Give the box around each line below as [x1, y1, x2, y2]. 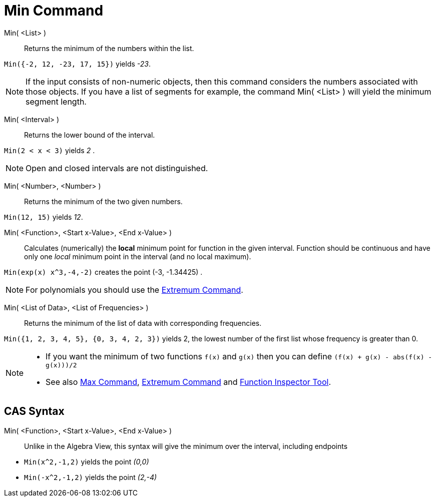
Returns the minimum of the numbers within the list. [24, 44, 194, 53]
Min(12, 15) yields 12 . [4, 212, 83, 221]
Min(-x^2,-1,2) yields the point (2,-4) [24, 472, 157, 481]
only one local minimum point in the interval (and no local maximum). [24, 252, 251, 261]
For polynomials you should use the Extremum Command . [26, 284, 243, 295]
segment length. [26, 96, 87, 107]
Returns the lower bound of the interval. [24, 130, 155, 139]
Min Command [4, 2, 104, 19]
